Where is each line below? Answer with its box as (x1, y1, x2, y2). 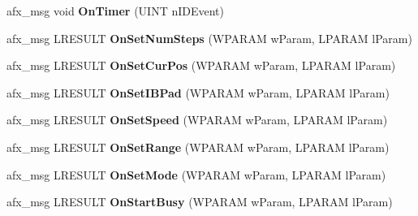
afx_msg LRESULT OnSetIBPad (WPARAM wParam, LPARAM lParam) (6, 84, 390, 101)
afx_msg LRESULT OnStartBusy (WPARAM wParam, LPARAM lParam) (6, 193, 393, 210)
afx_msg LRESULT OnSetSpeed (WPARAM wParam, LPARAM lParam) (6, 111, 388, 128)
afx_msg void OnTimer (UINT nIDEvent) (6, 2, 224, 19)
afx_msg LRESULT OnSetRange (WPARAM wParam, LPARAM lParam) (6, 138, 390, 155)
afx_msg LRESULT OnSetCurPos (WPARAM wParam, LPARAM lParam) (6, 57, 396, 74)
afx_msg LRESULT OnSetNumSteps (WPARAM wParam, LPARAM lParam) (6, 29, 412, 46)
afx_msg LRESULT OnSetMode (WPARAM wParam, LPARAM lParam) (6, 166, 386, 183)
